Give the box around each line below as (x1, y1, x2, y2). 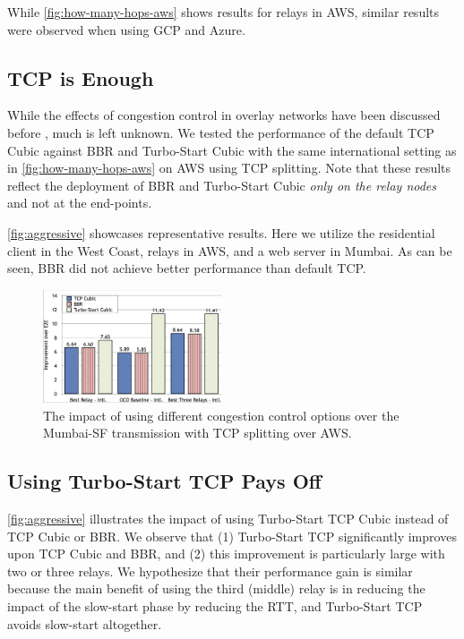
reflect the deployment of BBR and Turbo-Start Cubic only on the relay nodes (7, 175, 437, 194)
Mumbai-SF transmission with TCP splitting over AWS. (43, 423, 352, 442)
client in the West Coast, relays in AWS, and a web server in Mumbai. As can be (7, 241, 452, 260)
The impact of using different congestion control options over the (43, 405, 400, 424)
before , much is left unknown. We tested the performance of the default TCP (7, 123, 434, 141)
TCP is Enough (7, 64, 154, 91)
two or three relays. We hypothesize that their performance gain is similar (7, 561, 413, 580)
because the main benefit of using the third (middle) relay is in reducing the (7, 579, 425, 598)
